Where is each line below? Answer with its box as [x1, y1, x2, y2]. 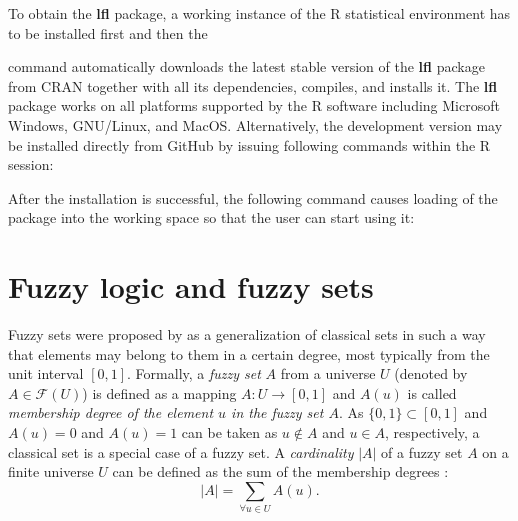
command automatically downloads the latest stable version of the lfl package [8, 56, 485, 77]
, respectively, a [384, 422, 480, 443]
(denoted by [394, 363, 468, 384]
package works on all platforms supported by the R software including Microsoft [8, 95, 500, 116]
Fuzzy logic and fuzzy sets [8, 266, 374, 307]
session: [8, 154, 54, 175]
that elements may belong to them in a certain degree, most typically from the [8, 343, 490, 364]
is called [407, 382, 457, 403]
